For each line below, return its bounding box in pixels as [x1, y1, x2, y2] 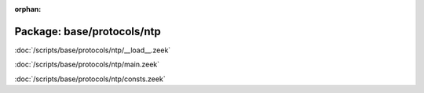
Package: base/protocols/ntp [14, 24, 161, 38]
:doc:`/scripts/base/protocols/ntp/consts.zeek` [14, 74, 166, 84]
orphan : [14, 5, 42, 13]
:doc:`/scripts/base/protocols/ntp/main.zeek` [14, 59, 160, 70]
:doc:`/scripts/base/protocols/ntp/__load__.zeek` [14, 45, 171, 55]
